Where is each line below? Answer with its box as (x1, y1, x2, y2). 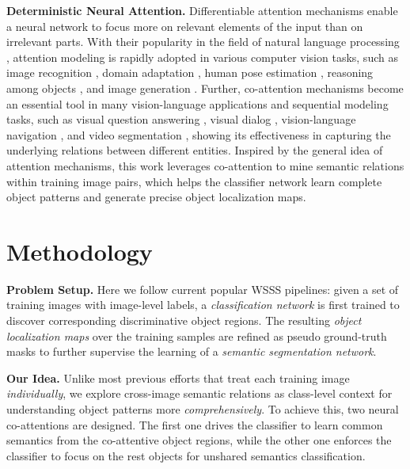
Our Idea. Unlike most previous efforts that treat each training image (6, 369, 350, 386)
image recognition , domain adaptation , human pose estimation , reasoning (6, 64, 374, 81)
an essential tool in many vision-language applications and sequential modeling (6, 95, 389, 112)
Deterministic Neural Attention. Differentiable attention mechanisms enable (6, 2, 398, 18)
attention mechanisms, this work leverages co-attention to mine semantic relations (6, 157, 404, 173)
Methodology (6, 234, 153, 267)
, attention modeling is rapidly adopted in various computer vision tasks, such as (6, 48, 398, 65)
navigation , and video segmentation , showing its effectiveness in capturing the (6, 126, 391, 143)
